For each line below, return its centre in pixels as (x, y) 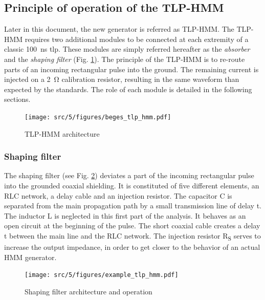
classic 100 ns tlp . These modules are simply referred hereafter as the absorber (127, 49)
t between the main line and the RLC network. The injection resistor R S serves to (132, 236)
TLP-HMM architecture (62, 133)
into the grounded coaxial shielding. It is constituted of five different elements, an (132, 186)
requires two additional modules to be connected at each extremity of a (137, 39)
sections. (17, 99)
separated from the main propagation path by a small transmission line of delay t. (133, 206)
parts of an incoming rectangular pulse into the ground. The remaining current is (131, 69)
